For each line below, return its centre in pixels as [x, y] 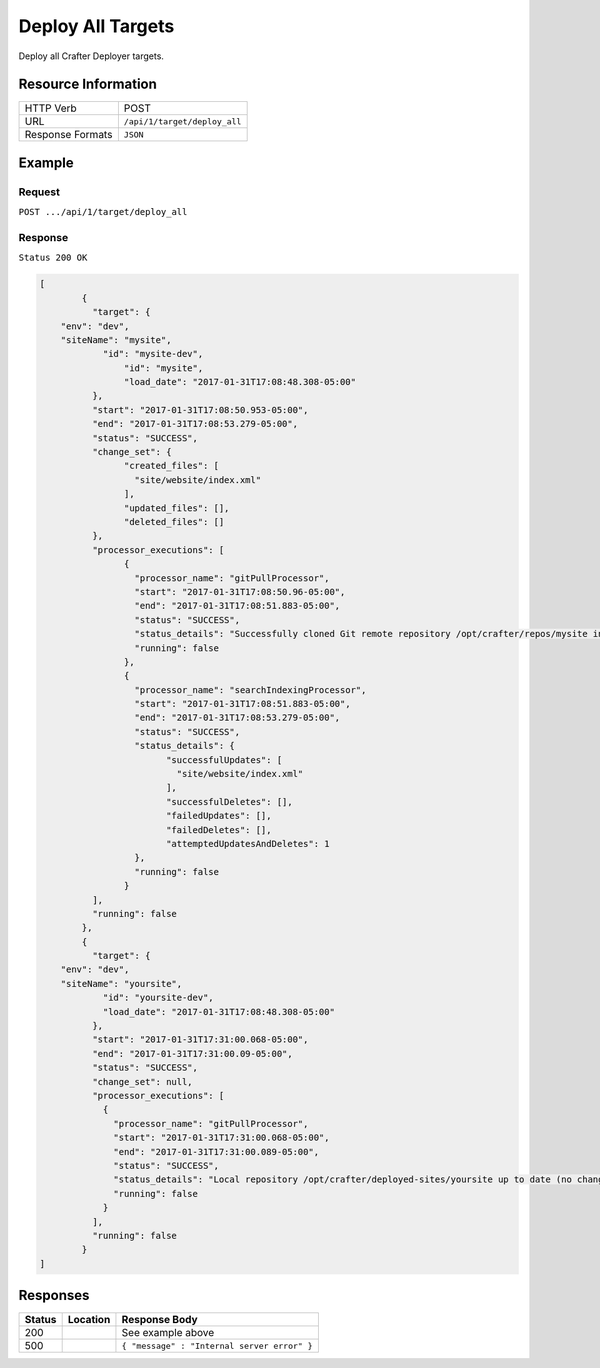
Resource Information [87, 84]
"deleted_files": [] [174, 521]
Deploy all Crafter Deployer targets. [91, 56]
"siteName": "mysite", [116, 339]
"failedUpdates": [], [218, 816]
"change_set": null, [142, 1081]
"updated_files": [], [176, 508]
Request [39, 192]
